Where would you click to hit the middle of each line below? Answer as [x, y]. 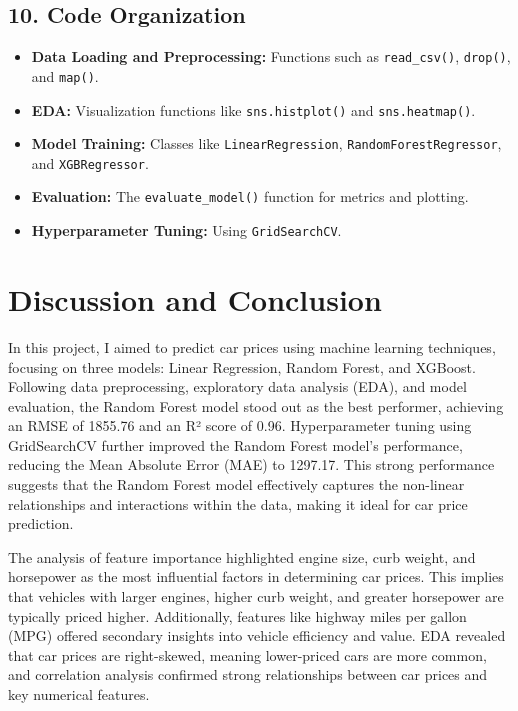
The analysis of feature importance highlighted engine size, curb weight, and [242, 556]
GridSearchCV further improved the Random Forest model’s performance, [235, 444]
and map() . [65, 75]
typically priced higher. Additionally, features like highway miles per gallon [237, 615]
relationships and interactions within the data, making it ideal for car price [238, 503]
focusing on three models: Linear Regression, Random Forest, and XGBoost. [242, 366]
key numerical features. [79, 694]
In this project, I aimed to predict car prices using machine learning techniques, [252, 346]
